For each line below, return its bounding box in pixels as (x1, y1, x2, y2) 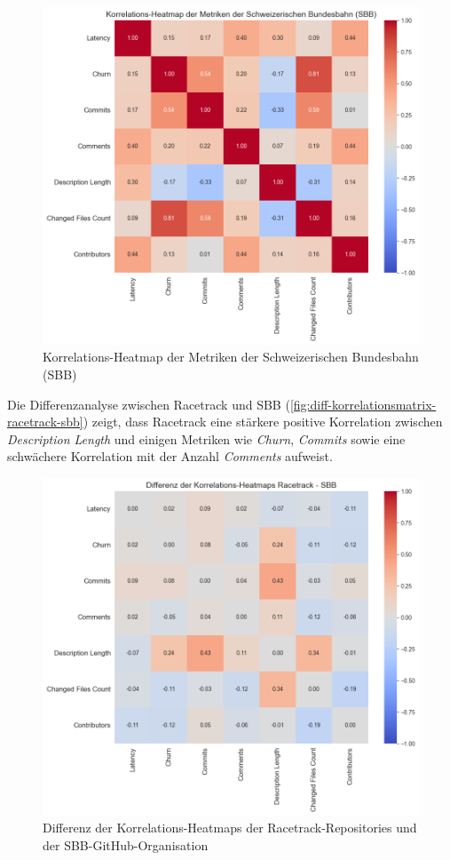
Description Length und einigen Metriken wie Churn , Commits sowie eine (7, 429, 406, 448)
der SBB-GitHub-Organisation (43, 835, 209, 854)
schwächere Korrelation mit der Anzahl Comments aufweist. (7, 447, 333, 466)
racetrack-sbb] (7, 412, 83, 431)
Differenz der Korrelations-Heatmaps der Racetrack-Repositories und (43, 818, 417, 837)
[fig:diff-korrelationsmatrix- (289, 394, 437, 413)
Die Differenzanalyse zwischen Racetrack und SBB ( (7, 394, 290, 413)
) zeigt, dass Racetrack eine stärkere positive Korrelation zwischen (83, 412, 443, 431)
